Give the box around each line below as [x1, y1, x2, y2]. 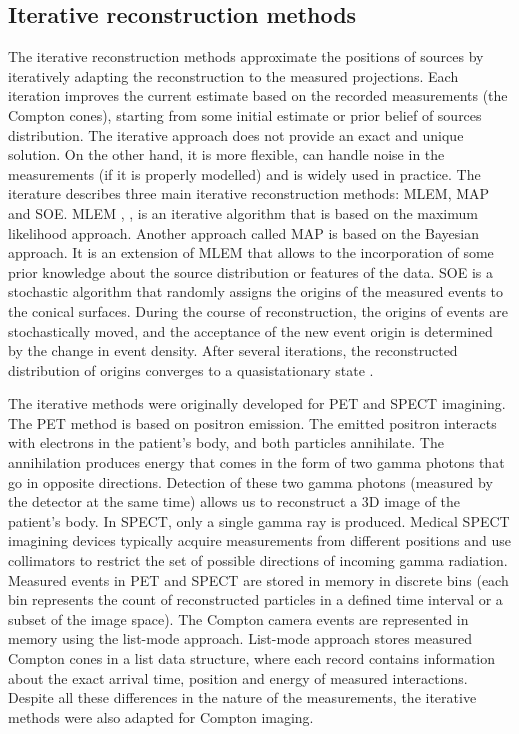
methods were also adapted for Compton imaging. [8, 706, 314, 727]
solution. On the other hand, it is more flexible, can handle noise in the [8, 144, 445, 165]
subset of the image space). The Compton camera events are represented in [8, 608, 469, 629]
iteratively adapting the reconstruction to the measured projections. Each [8, 65, 459, 86]
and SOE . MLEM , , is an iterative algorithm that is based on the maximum [8, 202, 478, 223]
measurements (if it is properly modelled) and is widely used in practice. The [8, 163, 481, 184]
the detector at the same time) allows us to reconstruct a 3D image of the [8, 491, 461, 512]
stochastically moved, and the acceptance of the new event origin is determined [8, 320, 493, 341]
